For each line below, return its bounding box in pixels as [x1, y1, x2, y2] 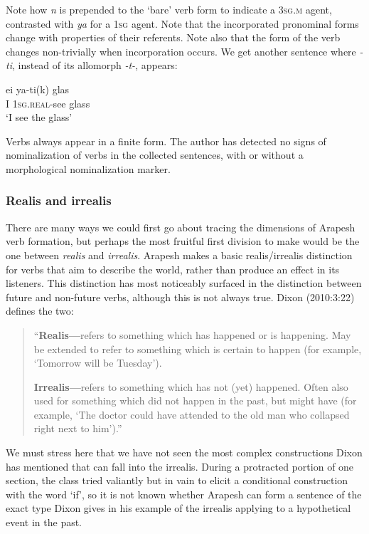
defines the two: [6, 303, 74, 318]
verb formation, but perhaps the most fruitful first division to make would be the [6, 234, 360, 248]
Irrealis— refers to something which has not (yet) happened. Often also [33, 379, 348, 394]
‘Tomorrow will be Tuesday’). [33, 355, 162, 370]
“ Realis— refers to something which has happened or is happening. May [33, 327, 351, 342]
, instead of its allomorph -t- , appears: [11, 58, 178, 73]
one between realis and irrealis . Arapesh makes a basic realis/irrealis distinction [6, 247, 353, 262]
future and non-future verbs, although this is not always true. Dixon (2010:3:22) [6, 289, 355, 304]
